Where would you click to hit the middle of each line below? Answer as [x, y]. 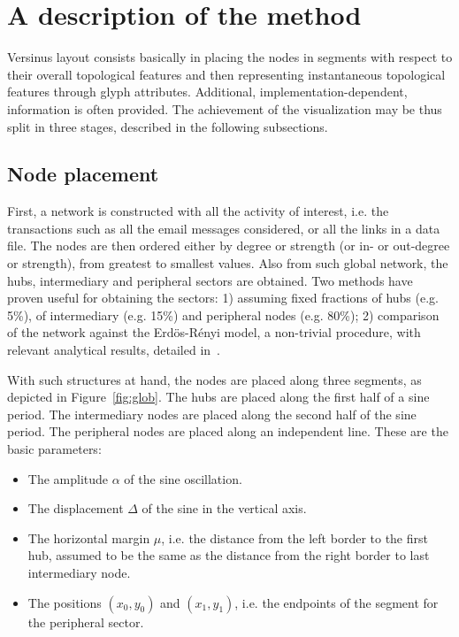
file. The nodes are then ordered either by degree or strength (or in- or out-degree [229, 246]
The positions [65, 602]
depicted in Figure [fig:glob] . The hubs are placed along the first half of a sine [218, 397]
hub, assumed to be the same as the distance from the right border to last [229, 555]
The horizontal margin [89, 537]
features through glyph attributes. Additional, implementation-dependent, [207, 92]
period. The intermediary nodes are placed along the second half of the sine [212, 414]
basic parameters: [54, 449]
